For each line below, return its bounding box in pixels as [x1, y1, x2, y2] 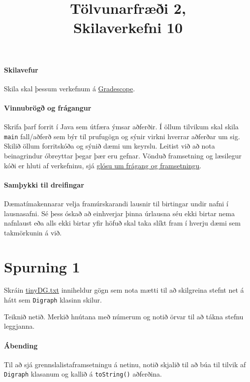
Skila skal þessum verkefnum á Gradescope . [4, 83, 135, 93]
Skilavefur [4, 64, 38, 75]
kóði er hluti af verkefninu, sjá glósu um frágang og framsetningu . [4, 160, 202, 170]
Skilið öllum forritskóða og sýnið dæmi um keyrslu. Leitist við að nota [4, 141, 215, 151]
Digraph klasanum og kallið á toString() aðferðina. [4, 369, 162, 379]
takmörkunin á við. [4, 227, 62, 237]
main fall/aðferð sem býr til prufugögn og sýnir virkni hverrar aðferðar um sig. [4, 131, 240, 141]
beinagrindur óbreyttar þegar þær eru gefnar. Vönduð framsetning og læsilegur [4, 151, 242, 160]
